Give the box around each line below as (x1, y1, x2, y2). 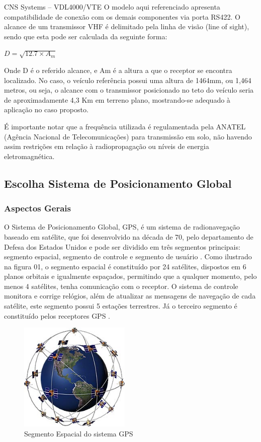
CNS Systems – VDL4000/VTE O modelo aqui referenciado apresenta (4, 2, 220, 12)
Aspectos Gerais (4, 202, 71, 214)
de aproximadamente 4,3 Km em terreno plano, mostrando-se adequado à (4, 94, 230, 105)
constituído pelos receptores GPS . (4, 310, 111, 321)
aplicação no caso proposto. (4, 104, 89, 115)
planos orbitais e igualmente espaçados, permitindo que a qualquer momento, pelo (4, 271, 257, 281)
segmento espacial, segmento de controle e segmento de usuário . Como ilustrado (4, 251, 252, 262)
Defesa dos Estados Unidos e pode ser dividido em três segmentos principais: (4, 241, 240, 252)
